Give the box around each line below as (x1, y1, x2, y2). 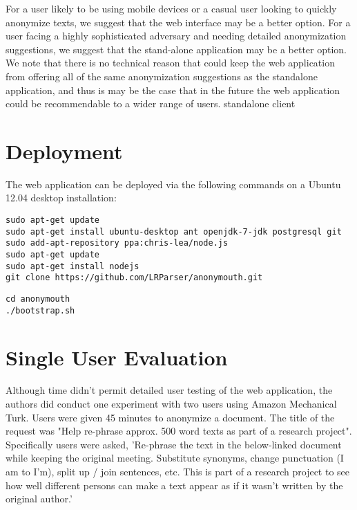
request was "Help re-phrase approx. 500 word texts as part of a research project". (6, 424, 352, 438)
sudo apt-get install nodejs (6, 261, 139, 271)
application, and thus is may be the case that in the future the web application (6, 82, 340, 97)
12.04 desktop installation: (6, 190, 117, 205)
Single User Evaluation (6, 343, 228, 371)
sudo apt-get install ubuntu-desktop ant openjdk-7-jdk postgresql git (6, 226, 342, 237)
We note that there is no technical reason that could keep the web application (6, 55, 335, 70)
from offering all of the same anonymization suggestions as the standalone (6, 69, 318, 83)
